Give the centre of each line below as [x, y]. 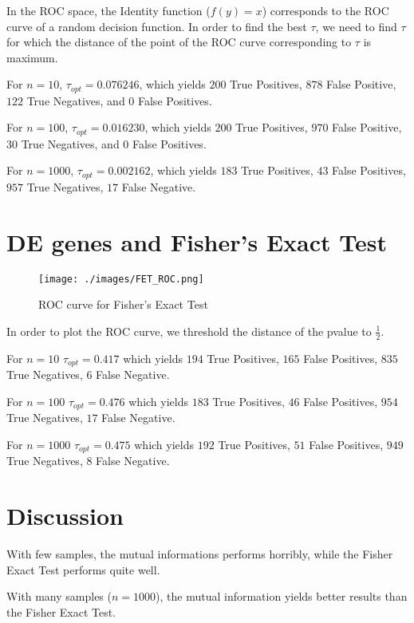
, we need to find [356, 26]
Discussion [65, 516]
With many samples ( [59, 596]
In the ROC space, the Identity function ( [108, 10]
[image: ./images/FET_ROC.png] [121, 279]
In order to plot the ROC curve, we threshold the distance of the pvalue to [189, 331]
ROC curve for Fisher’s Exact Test [123, 304]
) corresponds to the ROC [325, 10]
